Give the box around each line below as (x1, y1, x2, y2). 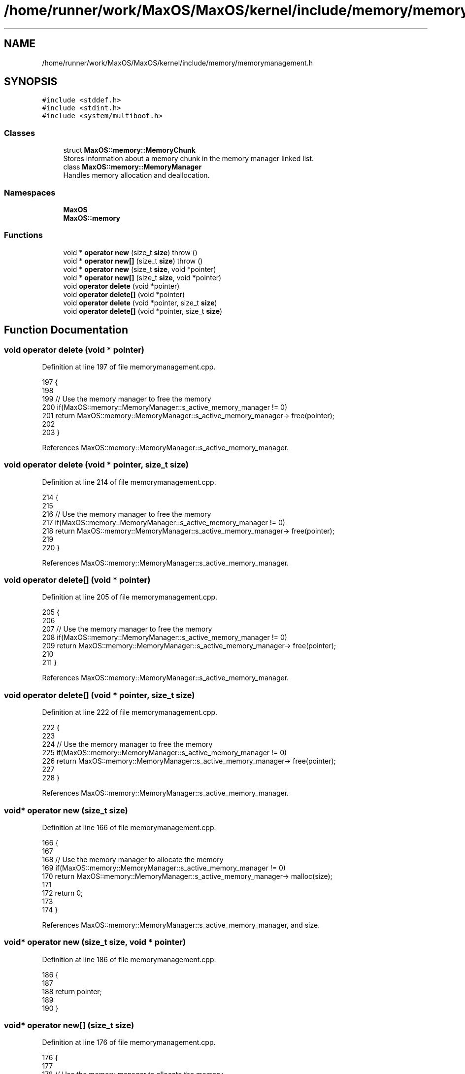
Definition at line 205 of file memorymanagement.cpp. (42, 593, 218, 602)
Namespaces (4, 187, 56, 198)
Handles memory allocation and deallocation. (63, 171, 210, 180)
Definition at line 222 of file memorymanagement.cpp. (42, 708, 218, 717)
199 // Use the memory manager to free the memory (42, 394, 211, 403)
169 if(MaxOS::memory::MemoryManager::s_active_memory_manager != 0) (42, 863, 286, 872)
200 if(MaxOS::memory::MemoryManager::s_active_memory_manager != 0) (42, 403, 288, 411)
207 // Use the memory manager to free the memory (42, 625, 212, 634)
